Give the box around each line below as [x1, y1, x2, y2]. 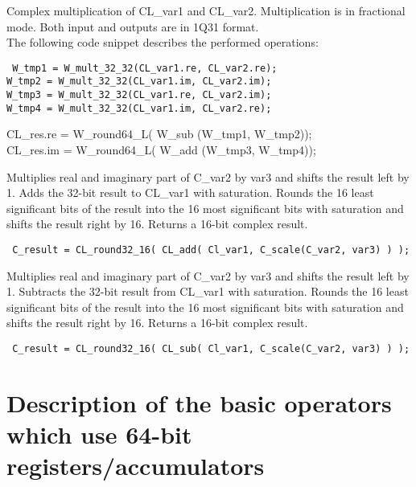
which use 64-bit [6, 418, 192, 451]
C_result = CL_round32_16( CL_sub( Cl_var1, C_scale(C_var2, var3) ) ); [12, 343, 410, 354]
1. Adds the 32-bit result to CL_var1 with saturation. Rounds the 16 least [6, 184, 374, 201]
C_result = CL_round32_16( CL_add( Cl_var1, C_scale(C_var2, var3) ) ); [12, 243, 410, 256]
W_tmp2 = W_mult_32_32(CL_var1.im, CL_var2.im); [6, 76, 272, 88]
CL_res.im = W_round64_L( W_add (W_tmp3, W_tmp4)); [6, 141, 316, 158]
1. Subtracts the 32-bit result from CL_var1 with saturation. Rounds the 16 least [6, 283, 409, 300]
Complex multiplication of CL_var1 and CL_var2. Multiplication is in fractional [6, 2, 406, 18]
